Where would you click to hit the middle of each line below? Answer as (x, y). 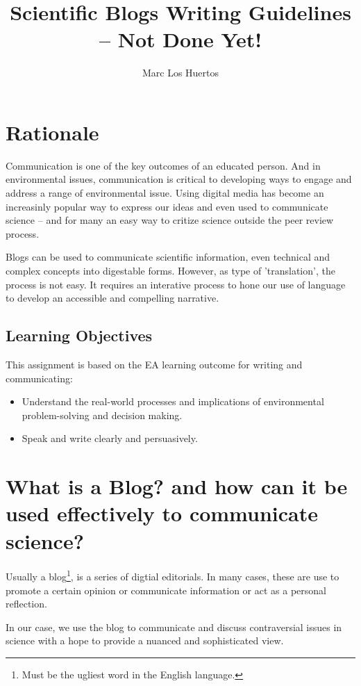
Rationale (52, 132)
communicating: (39, 378)
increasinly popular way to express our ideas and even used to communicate (167, 206)
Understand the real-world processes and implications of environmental (173, 401)
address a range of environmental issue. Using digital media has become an (165, 193)
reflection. (26, 604)
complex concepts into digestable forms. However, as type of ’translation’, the (170, 270)
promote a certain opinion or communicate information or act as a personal (166, 590)
